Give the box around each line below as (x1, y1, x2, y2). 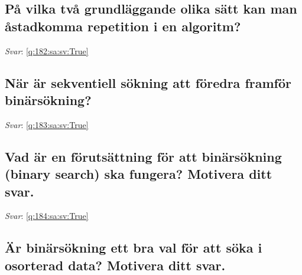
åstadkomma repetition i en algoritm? (5, 17, 241, 35)
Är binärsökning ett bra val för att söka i (5, 238, 262, 257)
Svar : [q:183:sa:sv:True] (5, 118, 89, 130)
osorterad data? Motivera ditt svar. (5, 256, 226, 274)
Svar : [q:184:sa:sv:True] (5, 209, 89, 222)
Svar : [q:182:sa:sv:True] (5, 44, 89, 57)
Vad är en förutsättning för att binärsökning (5, 147, 282, 165)
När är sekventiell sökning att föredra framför (5, 73, 291, 91)
